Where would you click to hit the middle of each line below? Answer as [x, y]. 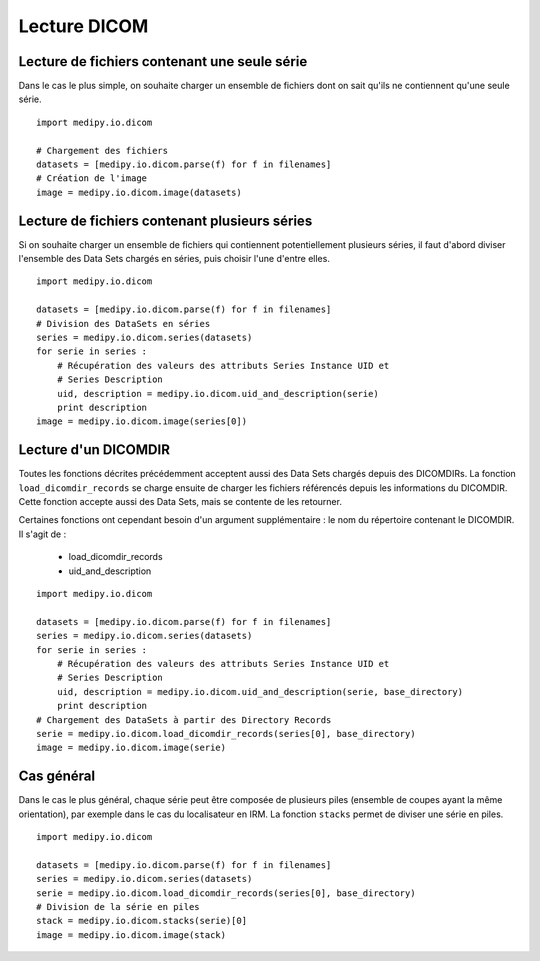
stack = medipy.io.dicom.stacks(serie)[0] [142, 921]
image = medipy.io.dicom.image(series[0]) [142, 421]
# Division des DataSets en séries [123, 323]
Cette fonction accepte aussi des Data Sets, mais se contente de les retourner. [180, 502]
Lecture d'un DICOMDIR [94, 450]
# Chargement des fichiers [102, 150]
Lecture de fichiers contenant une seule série [163, 61]
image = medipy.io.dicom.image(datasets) [139, 192]
